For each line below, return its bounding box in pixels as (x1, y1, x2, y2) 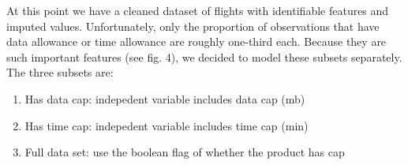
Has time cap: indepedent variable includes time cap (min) (24, 117, 309, 133)
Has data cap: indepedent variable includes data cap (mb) (24, 90, 305, 107)
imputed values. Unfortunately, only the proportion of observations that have (6, 17, 380, 34)
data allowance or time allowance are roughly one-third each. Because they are (6, 33, 387, 50)
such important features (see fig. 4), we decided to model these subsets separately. (6, 48, 402, 65)
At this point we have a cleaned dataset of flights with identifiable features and (6, 2, 389, 18)
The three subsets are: (6, 64, 114, 81)
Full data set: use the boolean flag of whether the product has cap (24, 144, 345, 160)
